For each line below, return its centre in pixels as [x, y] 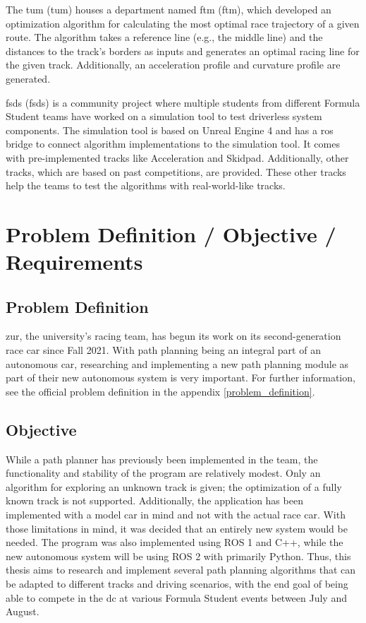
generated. [28, 78]
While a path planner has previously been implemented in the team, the [162, 459]
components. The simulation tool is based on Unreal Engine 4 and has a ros [170, 130]
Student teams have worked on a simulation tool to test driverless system [164, 116]
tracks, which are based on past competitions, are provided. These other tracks [176, 171]
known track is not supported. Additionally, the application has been [154, 500]
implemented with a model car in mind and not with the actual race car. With [176, 515]
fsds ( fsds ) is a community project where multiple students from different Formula [183, 102]
